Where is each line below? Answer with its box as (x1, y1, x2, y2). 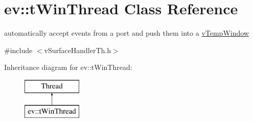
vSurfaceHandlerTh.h (44, 44, 111, 55)
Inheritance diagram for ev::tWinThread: (4, 62, 132, 72)
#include (4, 44, 33, 55)
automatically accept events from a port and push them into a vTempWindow (4, 28, 249, 38)
